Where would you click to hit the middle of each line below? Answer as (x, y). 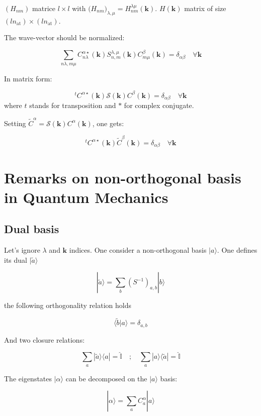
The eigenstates (28, 378)
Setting (15, 123)
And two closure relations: (45, 339)
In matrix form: (28, 78)
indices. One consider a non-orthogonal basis (138, 250)
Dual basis (32, 229)
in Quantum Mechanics (86, 197)
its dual (16, 259)
